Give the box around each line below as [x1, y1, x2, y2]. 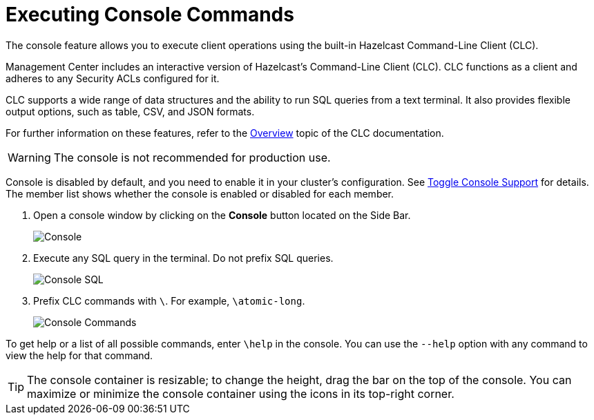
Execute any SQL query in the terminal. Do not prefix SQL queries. [33, 251, 334, 264]
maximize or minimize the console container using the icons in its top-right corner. [27, 386, 454, 401]
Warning [8, 150, 51, 164]
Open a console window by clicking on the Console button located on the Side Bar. [33, 209, 411, 221]
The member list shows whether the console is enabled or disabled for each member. [6, 187, 394, 200]
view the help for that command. [6, 349, 153, 361]
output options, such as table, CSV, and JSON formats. [6, 105, 255, 117]
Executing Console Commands [6, 3, 294, 26]
